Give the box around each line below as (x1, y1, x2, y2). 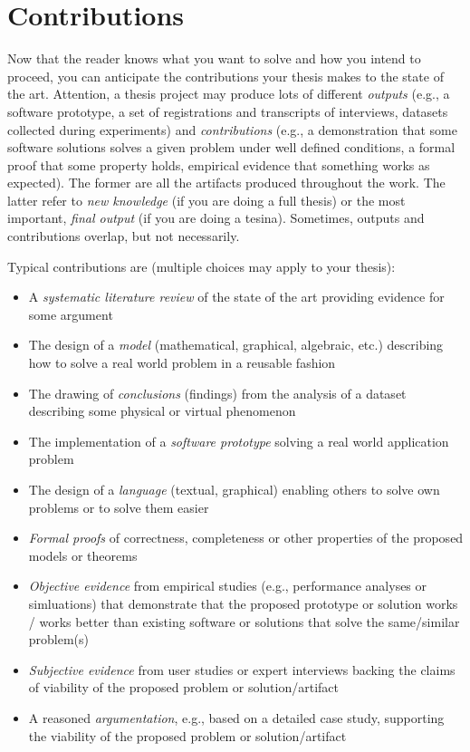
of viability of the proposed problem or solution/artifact (28, 678, 339, 697)
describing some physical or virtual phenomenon (28, 401, 296, 420)
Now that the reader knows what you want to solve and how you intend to (7, 49, 421, 68)
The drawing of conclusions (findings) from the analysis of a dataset (28, 383, 407, 402)
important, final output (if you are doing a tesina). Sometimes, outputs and (7, 208, 425, 227)
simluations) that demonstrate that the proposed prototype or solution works (28, 593, 458, 612)
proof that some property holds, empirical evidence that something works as (7, 155, 430, 174)
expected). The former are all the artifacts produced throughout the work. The (7, 173, 446, 192)
